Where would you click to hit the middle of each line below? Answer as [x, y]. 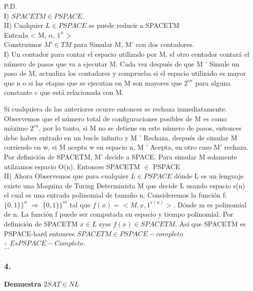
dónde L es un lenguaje [209, 176]
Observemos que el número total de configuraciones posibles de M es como [115, 118]
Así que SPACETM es [213, 224]
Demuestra [23, 284]
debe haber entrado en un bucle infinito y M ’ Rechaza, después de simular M [121, 137]
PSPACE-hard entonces [39, 233]
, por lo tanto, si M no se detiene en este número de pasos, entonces [140, 128]
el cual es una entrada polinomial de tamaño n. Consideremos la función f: [115, 195]
